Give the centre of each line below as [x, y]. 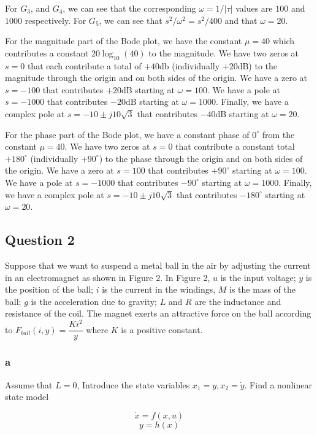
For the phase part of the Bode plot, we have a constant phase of [127, 134]
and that [241, 20]
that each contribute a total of [84, 65]
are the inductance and [238, 301]
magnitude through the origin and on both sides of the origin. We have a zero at [156, 78]
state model [27, 397]
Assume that [29, 384]
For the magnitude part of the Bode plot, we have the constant [124, 41]
